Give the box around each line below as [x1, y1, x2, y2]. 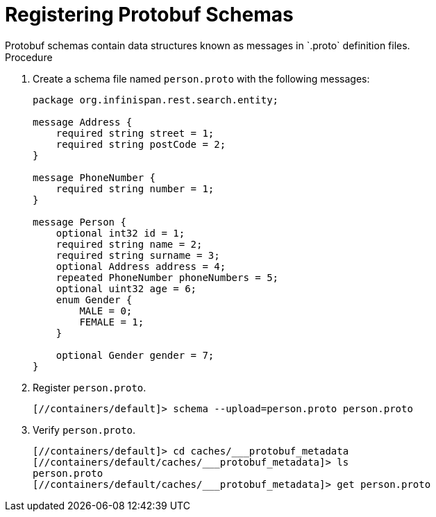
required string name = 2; [56, 238, 203, 250]
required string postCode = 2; [56, 138, 226, 150]
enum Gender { [56, 294, 133, 305]
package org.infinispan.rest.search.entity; [33, 94, 279, 105]
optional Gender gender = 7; [56, 349, 215, 361]
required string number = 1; [56, 183, 215, 194]
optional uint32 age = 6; [56, 282, 197, 294]
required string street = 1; [56, 127, 215, 139]
